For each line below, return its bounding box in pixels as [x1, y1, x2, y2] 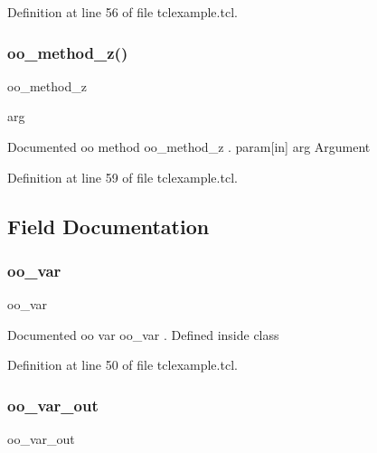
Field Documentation [7, 212, 210, 240]
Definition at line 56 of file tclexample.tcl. [7, 3, 238, 21]
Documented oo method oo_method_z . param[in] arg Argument [7, 137, 371, 156]
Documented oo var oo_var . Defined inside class [7, 325, 279, 344]
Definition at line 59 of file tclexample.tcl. [7, 167, 238, 186]
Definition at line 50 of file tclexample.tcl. [7, 355, 238, 374]
